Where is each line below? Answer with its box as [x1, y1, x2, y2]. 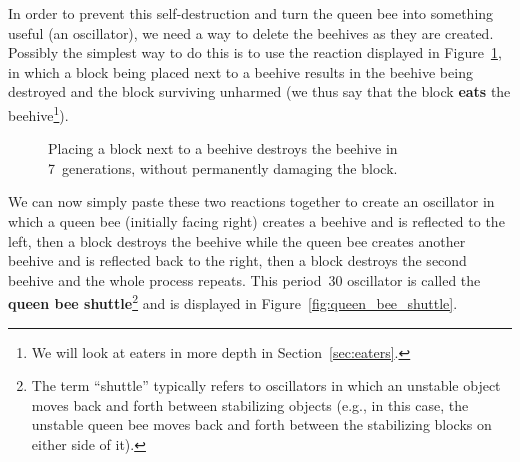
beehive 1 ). [8, 101, 69, 125]
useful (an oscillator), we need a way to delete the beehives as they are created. [8, 22, 494, 43]
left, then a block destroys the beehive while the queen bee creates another [8, 230, 466, 251]
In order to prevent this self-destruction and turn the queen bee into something [8, 3, 494, 23]
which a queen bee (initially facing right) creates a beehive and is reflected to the [8, 211, 505, 231]
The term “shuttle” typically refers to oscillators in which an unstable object [31, 375, 501, 396]
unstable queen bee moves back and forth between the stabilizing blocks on [31, 414, 492, 435]
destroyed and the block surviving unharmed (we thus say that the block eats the [8, 81, 511, 102]
